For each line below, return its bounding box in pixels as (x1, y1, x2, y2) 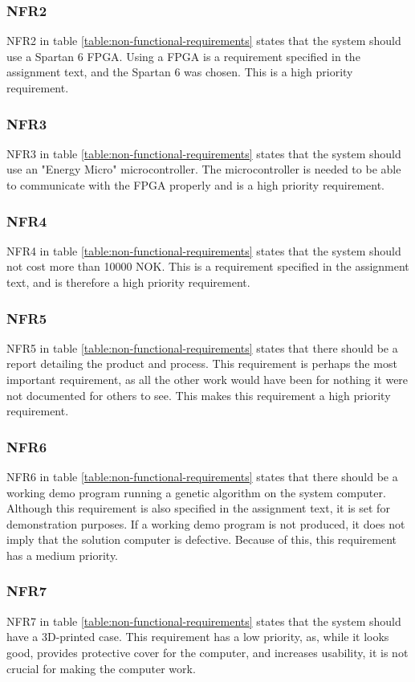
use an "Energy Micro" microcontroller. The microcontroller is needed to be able (6, 161, 401, 178)
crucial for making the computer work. (6, 660, 196, 676)
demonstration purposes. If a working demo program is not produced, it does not (6, 515, 405, 532)
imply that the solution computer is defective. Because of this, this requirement (6, 531, 397, 548)
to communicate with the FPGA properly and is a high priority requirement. (6, 177, 385, 193)
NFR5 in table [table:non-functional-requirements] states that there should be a (6, 339, 398, 356)
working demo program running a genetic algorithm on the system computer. (6, 484, 386, 500)
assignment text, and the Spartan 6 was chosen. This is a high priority (6, 63, 353, 80)
